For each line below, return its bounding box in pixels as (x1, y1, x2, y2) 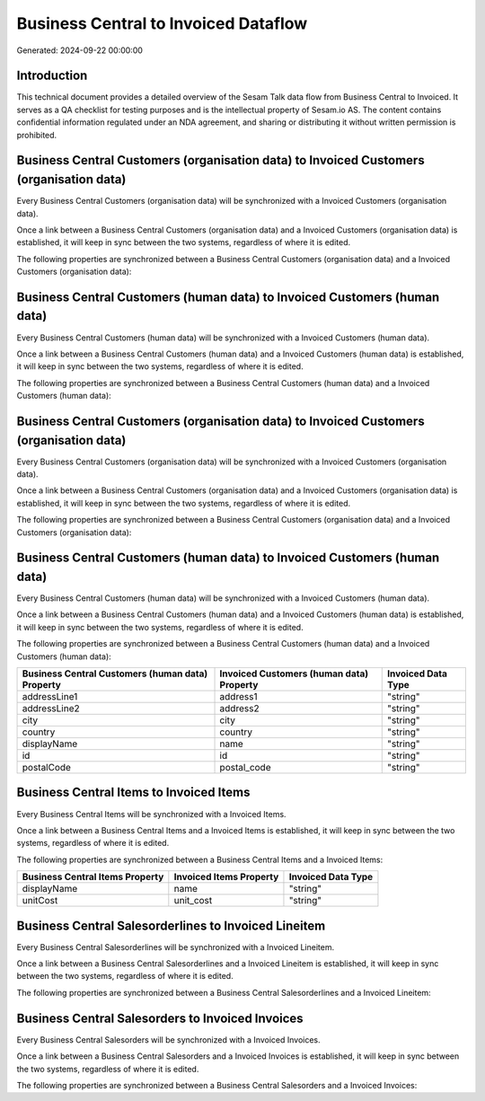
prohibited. (16, 129, 57, 140)
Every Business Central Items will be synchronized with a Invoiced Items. (16, 808, 287, 819)
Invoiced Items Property (173, 871, 279, 884)
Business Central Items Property (22, 871, 164, 884)
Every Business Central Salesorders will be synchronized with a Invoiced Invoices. (16, 1034, 321, 1045)
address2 (219, 702, 260, 715)
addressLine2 (22, 702, 80, 715)
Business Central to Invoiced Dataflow (16, 13, 308, 33)
